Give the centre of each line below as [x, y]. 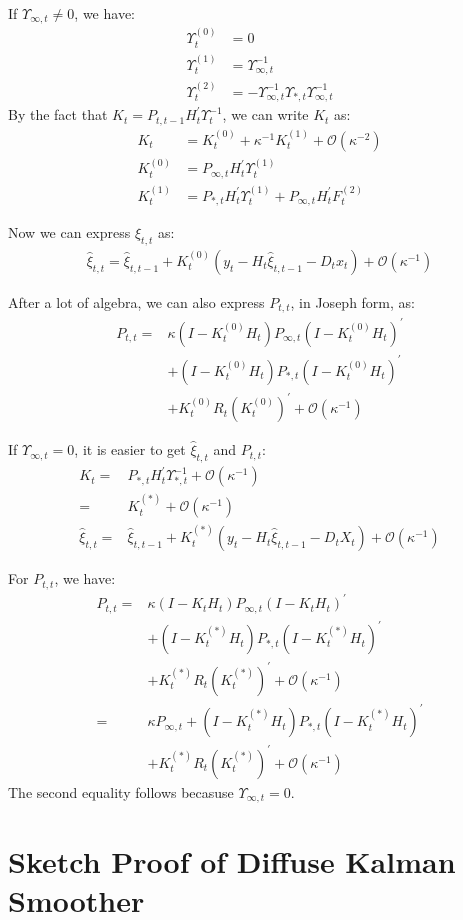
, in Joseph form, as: [352, 302]
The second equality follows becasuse [121, 791]
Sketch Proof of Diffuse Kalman [232, 861]
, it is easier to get [130, 449]
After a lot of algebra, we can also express [136, 302]
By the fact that [58, 114]
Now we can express [69, 232]
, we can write [265, 114]
